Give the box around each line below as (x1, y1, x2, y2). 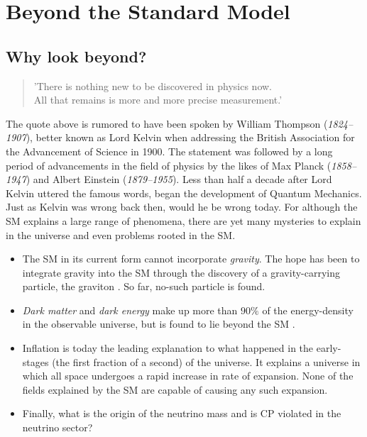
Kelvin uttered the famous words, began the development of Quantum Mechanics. (6, 185, 362, 200)
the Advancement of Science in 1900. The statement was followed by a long (6, 143, 333, 158)
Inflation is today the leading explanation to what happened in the (22, 341, 314, 355)
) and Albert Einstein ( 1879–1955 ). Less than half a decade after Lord (26, 172, 332, 187)
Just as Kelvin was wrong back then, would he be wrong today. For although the (6, 199, 358, 214)
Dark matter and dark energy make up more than (22, 302, 238, 317)
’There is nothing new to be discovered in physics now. (33, 78, 272, 93)
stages (22, 354, 49, 369)
